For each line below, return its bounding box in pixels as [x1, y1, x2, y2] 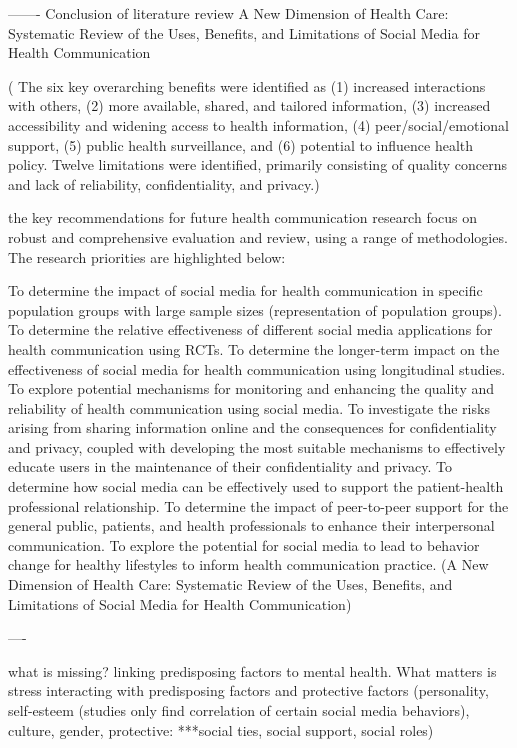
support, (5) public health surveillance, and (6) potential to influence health [8, 134, 474, 155]
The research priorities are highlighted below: [8, 246, 286, 267]
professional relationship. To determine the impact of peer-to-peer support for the [8, 495, 509, 516]
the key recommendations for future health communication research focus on [8, 207, 478, 228]
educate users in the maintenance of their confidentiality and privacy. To [8, 456, 453, 477]
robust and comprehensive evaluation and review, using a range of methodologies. [8, 226, 508, 247]
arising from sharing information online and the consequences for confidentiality [8, 417, 497, 438]
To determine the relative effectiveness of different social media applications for [8, 319, 493, 340]
